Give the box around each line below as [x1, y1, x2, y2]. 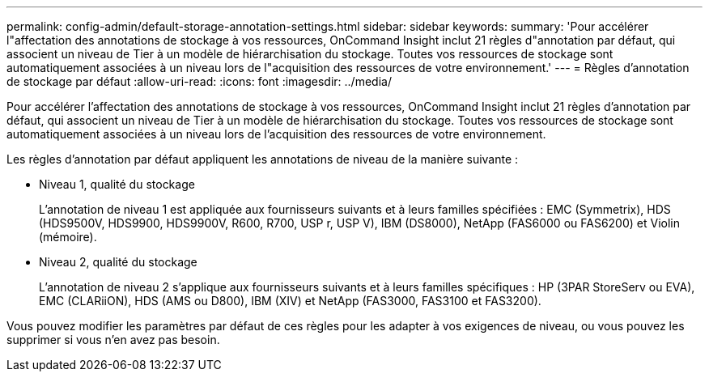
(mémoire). [39, 230, 97, 244]
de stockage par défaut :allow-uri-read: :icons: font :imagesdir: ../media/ [6, 74, 392, 88]
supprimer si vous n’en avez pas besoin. [6, 333, 220, 346]
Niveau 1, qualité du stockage [39, 177, 195, 191]
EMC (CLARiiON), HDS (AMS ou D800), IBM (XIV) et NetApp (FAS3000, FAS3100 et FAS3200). [39, 294, 541, 308]
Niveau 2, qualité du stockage [39, 255, 197, 269]
